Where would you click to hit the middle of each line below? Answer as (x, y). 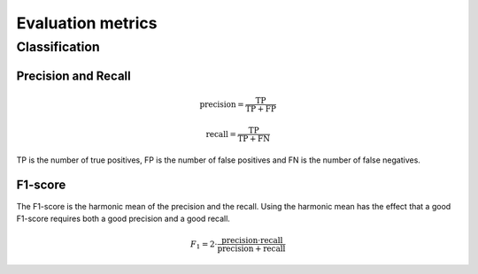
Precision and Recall (74, 76)
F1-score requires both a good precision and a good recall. (123, 218)
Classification (58, 47)
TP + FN (254, 138)
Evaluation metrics (87, 23)
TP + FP (260, 109)
